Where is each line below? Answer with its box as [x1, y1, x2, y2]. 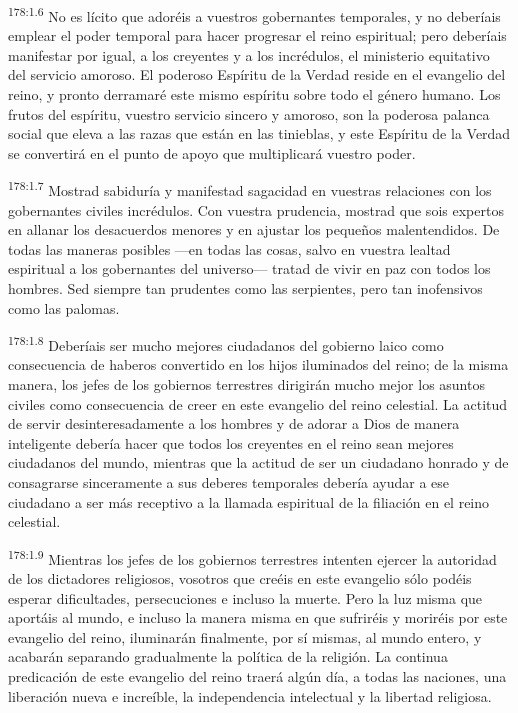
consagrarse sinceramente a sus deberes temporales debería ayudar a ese [8, 472, 450, 493]
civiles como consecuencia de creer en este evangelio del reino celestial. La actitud [8, 393, 508, 414]
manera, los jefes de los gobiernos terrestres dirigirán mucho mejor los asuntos [8, 374, 485, 395]
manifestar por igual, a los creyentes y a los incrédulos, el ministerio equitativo [8, 44, 490, 65]
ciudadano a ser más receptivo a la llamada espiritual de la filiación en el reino [8, 491, 490, 512]
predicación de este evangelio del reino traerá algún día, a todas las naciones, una [8, 666, 507, 687]
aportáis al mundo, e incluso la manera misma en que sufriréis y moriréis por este [8, 607, 508, 628]
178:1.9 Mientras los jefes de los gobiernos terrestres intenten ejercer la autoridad [8, 545, 497, 569]
